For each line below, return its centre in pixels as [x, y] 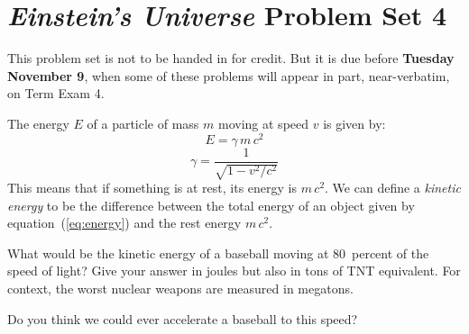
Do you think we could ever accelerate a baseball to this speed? [183, 318]
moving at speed [264, 123]
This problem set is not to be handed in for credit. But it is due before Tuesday [231, 58]
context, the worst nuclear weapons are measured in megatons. [180, 288]
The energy [38, 123]
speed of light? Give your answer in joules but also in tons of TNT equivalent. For [234, 271]
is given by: [354, 123]
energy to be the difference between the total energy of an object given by [211, 205]
